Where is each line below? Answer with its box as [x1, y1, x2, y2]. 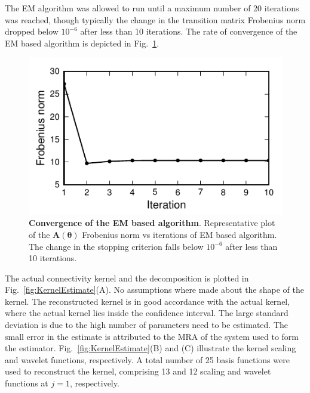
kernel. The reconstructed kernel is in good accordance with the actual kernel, [5, 295, 290, 307]
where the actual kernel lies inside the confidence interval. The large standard [5, 307, 288, 319]
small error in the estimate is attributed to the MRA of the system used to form [5, 330, 299, 342]
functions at [5, 377, 48, 389]
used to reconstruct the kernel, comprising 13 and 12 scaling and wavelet [5, 365, 271, 377]
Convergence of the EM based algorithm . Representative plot [29, 216, 275, 229]
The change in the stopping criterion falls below [29, 240, 204, 252]
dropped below [5, 25, 59, 38]
